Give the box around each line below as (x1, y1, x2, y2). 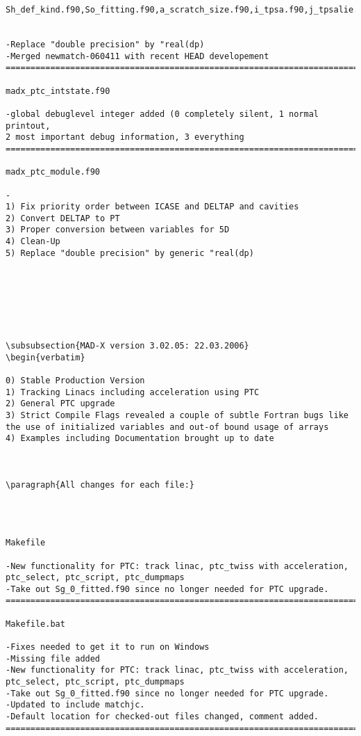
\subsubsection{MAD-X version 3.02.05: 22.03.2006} (6, 341, 249, 351)
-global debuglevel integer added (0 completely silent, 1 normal (6, 109, 319, 119)
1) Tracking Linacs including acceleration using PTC (6, 387, 260, 397)
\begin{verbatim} (6, 352, 85, 362)
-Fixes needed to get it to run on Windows (6, 642, 210, 653)
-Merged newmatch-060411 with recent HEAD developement (6, 51, 269, 61)
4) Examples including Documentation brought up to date (6, 433, 274, 444)
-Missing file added (6, 653, 101, 664)
